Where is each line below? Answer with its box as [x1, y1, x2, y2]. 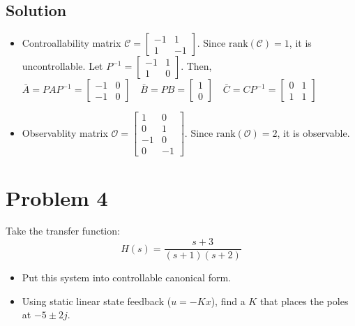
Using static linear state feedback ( [22, 293, 172, 308]
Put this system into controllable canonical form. [22, 270, 231, 285]
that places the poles [259, 293, 349, 308]
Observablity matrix [22, 125, 108, 140]
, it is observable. [277, 125, 350, 140]
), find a [211, 293, 246, 308]
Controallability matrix [22, 36, 121, 50]
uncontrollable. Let [22, 59, 103, 73]
